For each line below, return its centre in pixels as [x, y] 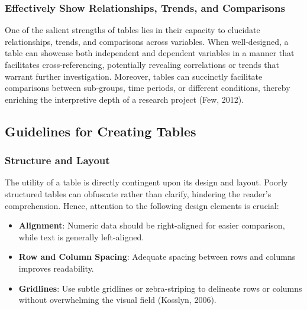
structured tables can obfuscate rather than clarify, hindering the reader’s [138, 193]
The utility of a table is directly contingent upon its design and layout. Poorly [146, 182]
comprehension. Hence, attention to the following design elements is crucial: [142, 205]
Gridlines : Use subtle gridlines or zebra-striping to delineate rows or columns [160, 288]
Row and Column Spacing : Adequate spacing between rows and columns [157, 257]
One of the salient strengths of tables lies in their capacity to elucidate [133, 30]
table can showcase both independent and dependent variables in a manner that [150, 53]
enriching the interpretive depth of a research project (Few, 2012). [125, 99]
